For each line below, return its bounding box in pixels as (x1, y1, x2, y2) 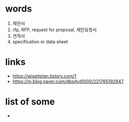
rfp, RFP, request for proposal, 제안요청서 (12, 26, 97, 33)
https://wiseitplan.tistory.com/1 (12, 73, 77, 79)
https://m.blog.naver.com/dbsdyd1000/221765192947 (12, 78, 124, 84)
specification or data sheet (12, 38, 68, 44)
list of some (5, 96, 55, 107)
